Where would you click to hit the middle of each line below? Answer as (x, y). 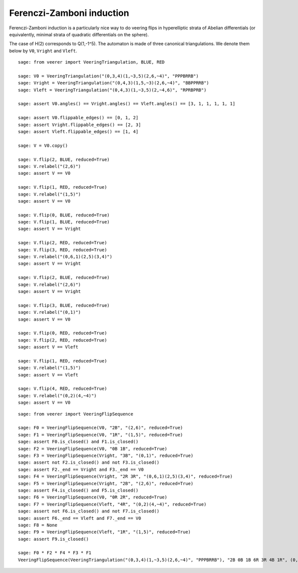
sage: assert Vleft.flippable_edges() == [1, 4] (78, 132)
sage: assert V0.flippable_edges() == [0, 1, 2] (78, 118)
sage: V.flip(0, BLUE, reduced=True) (64, 215)
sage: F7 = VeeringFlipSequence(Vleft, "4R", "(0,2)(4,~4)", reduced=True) (112, 504)
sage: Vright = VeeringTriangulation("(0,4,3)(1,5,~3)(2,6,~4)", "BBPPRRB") (114, 83)
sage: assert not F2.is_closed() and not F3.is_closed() (89, 463)
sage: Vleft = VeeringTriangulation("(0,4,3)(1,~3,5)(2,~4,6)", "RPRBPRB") (112, 90)
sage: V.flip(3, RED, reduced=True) (63, 250)
